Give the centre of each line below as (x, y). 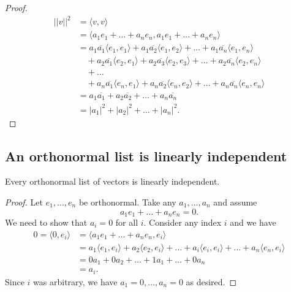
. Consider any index (183, 222)
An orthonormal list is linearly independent (146, 156)
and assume (235, 202)
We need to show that (46, 222)
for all (127, 222)
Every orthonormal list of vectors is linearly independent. (112, 181)
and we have (253, 222)
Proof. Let (24, 202)
